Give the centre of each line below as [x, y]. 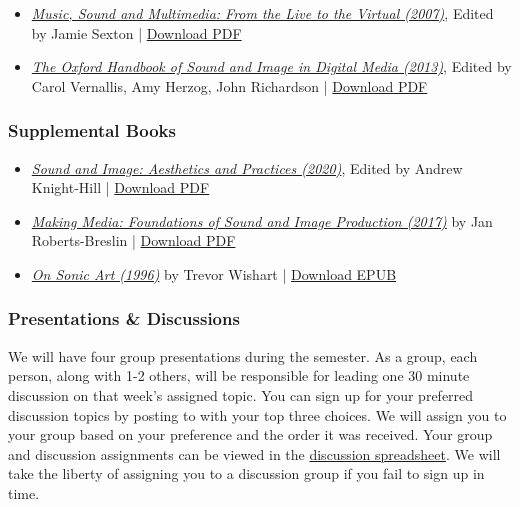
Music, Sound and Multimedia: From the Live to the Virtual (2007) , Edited [262, 13]
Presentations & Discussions [124, 318]
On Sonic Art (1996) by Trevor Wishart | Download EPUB [214, 273]
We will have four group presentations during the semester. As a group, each [243, 355]
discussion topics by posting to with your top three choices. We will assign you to [257, 414]
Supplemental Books [92, 130]
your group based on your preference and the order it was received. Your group [250, 434]
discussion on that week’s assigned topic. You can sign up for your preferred [241, 394]
